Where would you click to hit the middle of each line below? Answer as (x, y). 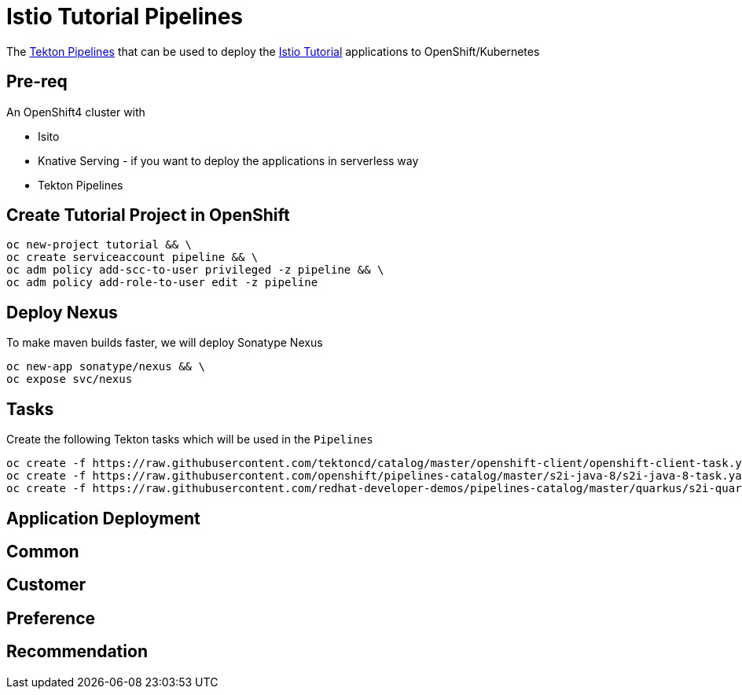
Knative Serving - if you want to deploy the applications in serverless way (228, 160)
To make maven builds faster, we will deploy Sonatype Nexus (165, 343)
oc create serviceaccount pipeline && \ (132, 257)
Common (43, 551)
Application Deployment (103, 518)
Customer (46, 585)
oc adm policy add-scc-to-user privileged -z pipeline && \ (195, 270)
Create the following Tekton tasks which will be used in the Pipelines (190, 439)
